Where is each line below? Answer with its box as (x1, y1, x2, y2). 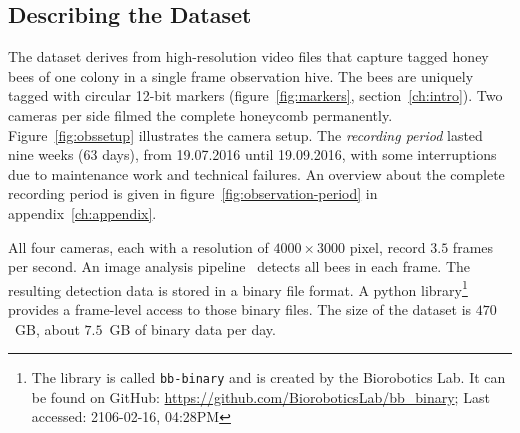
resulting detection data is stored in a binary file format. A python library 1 (8, 276, 468, 300)
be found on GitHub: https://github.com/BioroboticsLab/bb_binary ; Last (31, 386, 490, 407)
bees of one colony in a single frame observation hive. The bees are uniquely (8, 65, 474, 86)
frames (452, 236, 494, 257)
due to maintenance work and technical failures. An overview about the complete (8, 163, 505, 184)
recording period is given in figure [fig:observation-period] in (8, 183, 378, 204)
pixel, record (349, 236, 426, 257)
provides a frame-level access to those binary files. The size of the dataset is (8, 298, 472, 319)
